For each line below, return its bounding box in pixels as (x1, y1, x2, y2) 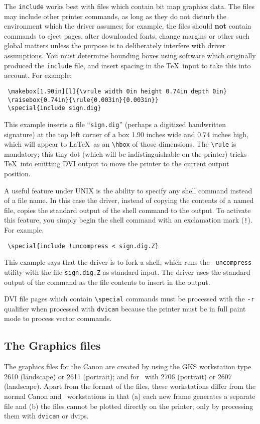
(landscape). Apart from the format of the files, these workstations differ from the (4, 381, 256, 391)
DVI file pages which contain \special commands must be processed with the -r (4, 293, 254, 304)
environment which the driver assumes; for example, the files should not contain (4, 21, 251, 31)
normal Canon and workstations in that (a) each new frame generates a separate (4, 391, 255, 401)
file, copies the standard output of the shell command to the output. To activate (4, 204, 251, 215)
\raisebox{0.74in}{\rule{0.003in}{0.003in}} (8, 96, 159, 103)
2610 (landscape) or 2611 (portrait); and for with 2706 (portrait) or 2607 (4, 371, 232, 381)
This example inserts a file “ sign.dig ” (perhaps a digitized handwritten (4, 119, 226, 129)
